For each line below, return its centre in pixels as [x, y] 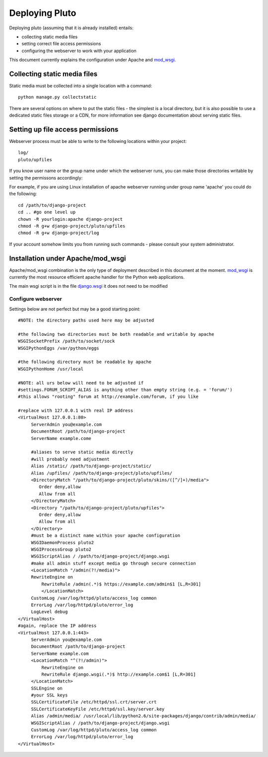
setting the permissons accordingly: [46, 178]
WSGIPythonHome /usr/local [51, 369]
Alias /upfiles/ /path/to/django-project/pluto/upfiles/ [102, 473]
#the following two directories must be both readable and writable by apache [116, 334]
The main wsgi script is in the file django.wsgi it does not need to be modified [89, 286]
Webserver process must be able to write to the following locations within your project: [98, 141]
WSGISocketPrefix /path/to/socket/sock [67, 341]
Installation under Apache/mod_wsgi [67, 258]
